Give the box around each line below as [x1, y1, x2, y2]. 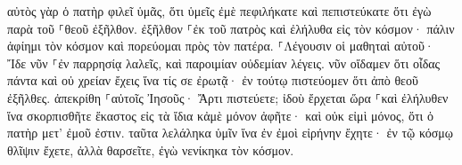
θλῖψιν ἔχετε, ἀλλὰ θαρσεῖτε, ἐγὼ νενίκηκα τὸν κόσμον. [7, 140, 294, 159]
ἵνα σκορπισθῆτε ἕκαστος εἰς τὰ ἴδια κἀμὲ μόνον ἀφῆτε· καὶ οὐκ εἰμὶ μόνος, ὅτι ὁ [7, 106, 434, 124]
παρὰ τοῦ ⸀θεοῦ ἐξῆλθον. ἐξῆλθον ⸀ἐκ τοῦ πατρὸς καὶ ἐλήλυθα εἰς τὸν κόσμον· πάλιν [7, 19, 455, 37]
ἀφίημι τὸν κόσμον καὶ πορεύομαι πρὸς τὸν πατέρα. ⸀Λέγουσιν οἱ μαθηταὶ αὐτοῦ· [7, 36, 434, 55]
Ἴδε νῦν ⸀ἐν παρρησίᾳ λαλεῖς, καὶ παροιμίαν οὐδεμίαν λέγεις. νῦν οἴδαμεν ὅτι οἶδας [7, 53, 441, 72]
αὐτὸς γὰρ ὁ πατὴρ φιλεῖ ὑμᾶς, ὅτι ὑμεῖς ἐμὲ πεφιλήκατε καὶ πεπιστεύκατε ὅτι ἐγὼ [7, 2, 432, 20]
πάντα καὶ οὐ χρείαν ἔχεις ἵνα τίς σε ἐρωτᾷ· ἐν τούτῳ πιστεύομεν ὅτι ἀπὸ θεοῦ [7, 71, 418, 90]
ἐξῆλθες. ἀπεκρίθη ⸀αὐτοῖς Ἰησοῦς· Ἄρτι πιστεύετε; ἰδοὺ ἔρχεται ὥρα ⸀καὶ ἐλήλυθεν [7, 88, 449, 106]
